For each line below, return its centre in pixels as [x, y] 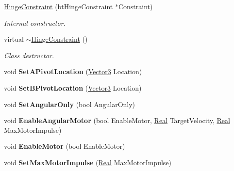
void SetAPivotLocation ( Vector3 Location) [73, 71]
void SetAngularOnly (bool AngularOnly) [70, 104]
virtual [14, 39]
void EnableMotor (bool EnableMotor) [65, 146]
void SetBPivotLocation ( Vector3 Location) [73, 87]
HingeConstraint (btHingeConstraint [58, 6]
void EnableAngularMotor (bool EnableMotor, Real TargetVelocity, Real [117, 120]
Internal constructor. [35, 23]
